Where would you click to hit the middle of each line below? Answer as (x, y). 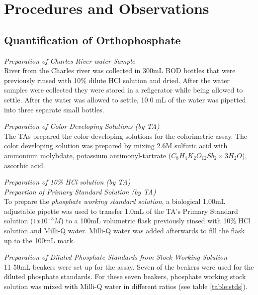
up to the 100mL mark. (40, 240)
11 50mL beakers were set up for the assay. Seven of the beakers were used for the (129, 266)
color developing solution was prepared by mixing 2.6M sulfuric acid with (116, 146)
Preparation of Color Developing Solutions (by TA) (82, 126)
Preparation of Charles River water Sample (70, 60)
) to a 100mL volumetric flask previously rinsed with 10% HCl (156, 221)
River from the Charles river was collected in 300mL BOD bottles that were (120, 70)
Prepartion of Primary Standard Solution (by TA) (80, 191)
